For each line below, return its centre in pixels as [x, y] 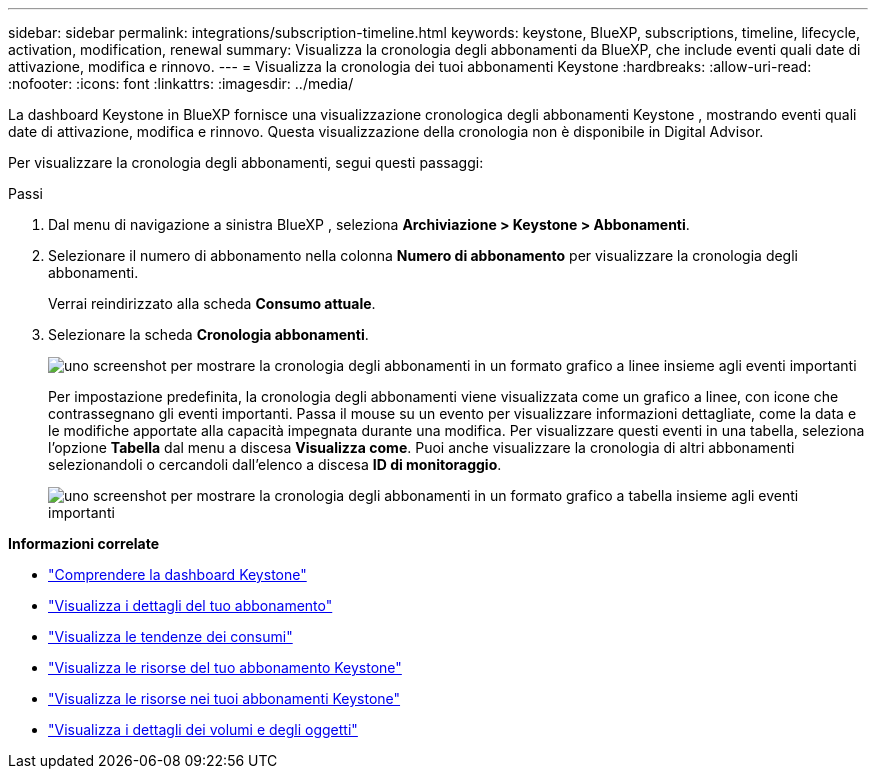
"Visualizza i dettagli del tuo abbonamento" [190, 605]
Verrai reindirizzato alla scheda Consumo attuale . [212, 303]
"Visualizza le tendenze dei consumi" [170, 636]
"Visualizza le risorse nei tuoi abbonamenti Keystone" [224, 698]
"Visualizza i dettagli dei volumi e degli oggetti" [203, 729]
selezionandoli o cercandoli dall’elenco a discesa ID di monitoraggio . [275, 464]
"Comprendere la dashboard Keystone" [177, 574]
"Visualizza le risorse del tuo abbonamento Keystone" [225, 667]
